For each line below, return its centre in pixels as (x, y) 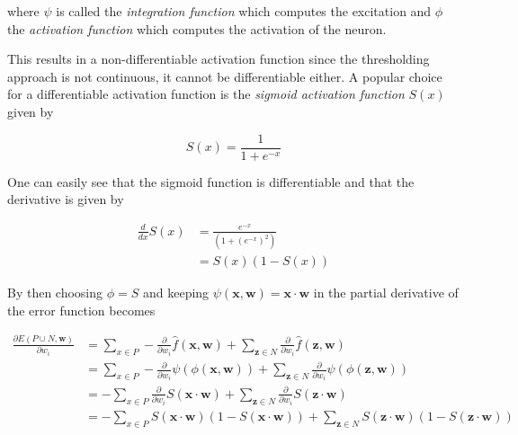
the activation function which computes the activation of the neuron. (197, 28)
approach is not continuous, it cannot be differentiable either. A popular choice (225, 76)
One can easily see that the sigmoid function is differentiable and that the (211, 181)
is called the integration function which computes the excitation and (244, 11)
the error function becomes (81, 310)
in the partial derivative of (386, 293)
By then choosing (55, 293)
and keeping (176, 293)
